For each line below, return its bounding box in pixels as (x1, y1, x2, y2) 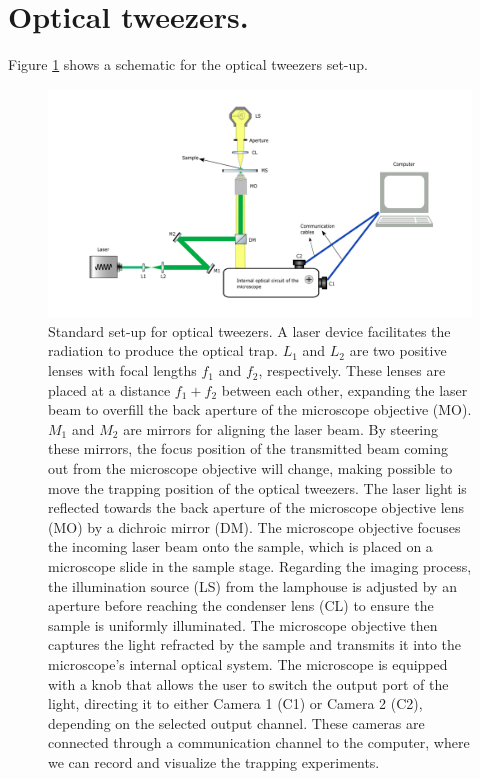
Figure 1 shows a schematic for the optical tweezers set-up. (8, 54, 368, 75)
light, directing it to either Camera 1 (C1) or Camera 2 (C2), (48, 693, 423, 714)
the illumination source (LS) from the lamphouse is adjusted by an (48, 575, 457, 596)
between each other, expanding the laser (221, 379, 468, 400)
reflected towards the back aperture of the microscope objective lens (48, 497, 465, 518)
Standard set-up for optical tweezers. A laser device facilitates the (48, 320, 451, 341)
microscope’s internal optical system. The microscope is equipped (48, 653, 448, 674)
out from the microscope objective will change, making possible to (48, 458, 453, 479)
